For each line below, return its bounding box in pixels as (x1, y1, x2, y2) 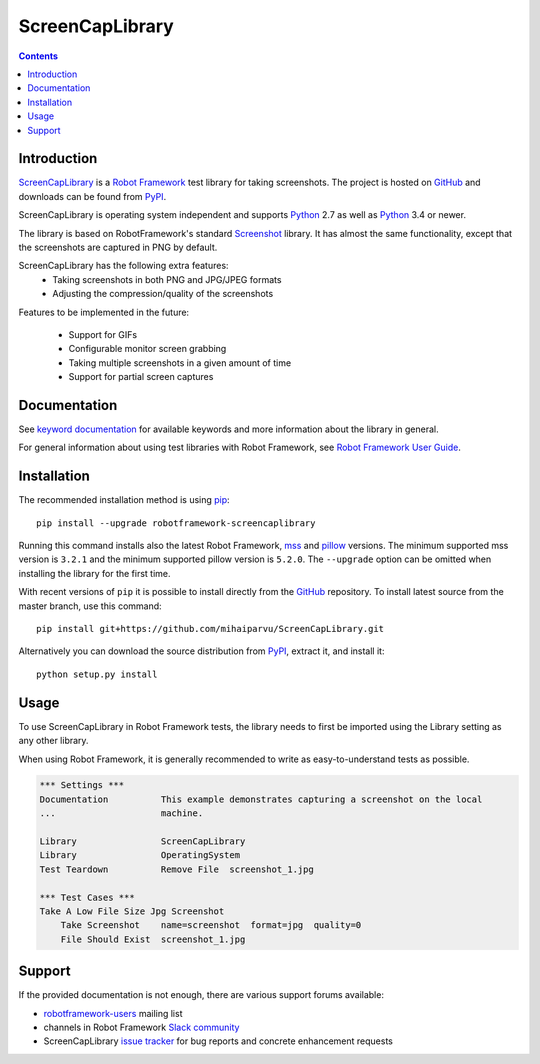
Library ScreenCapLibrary (39, 836, 246, 847)
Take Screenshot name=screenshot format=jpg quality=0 (60, 920, 362, 931)
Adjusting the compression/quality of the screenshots (52, 288, 274, 300)
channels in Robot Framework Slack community (43, 1021, 240, 1034)
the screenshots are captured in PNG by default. (18, 241, 218, 253)
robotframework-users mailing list (43, 1007, 183, 1019)
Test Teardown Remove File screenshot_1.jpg (39, 863, 314, 875)
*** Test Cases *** (39, 891, 135, 903)
